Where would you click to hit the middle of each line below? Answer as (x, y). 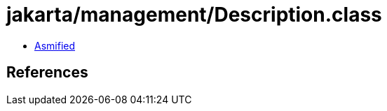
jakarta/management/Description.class (194, 15)
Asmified (55, 45)
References (47, 73)
